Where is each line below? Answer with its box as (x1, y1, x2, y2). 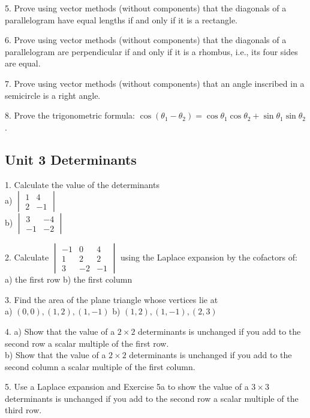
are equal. (5, 57, 41, 69)
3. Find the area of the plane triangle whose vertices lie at (5, 293, 218, 305)
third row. (5, 404, 42, 416)
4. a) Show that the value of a (5, 325, 115, 337)
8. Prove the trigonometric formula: (5, 109, 135, 122)
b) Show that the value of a (5, 349, 106, 361)
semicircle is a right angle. (5, 89, 101, 101)
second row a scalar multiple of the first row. (5, 337, 169, 349)
